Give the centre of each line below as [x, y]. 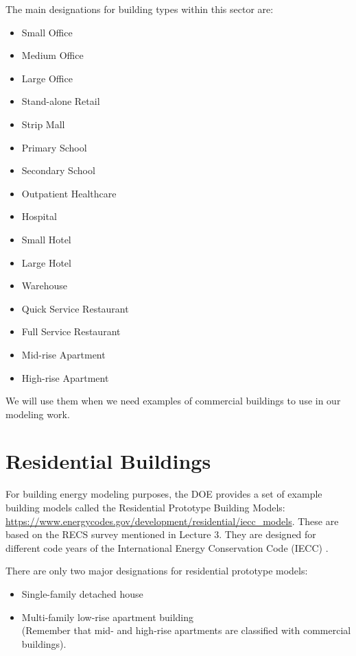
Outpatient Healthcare [69, 193]
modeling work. [38, 414]
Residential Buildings [108, 461]
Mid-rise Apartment [63, 354]
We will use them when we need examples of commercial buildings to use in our [173, 401]
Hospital [39, 216]
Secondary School [58, 170]
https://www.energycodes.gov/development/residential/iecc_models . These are [172, 521]
